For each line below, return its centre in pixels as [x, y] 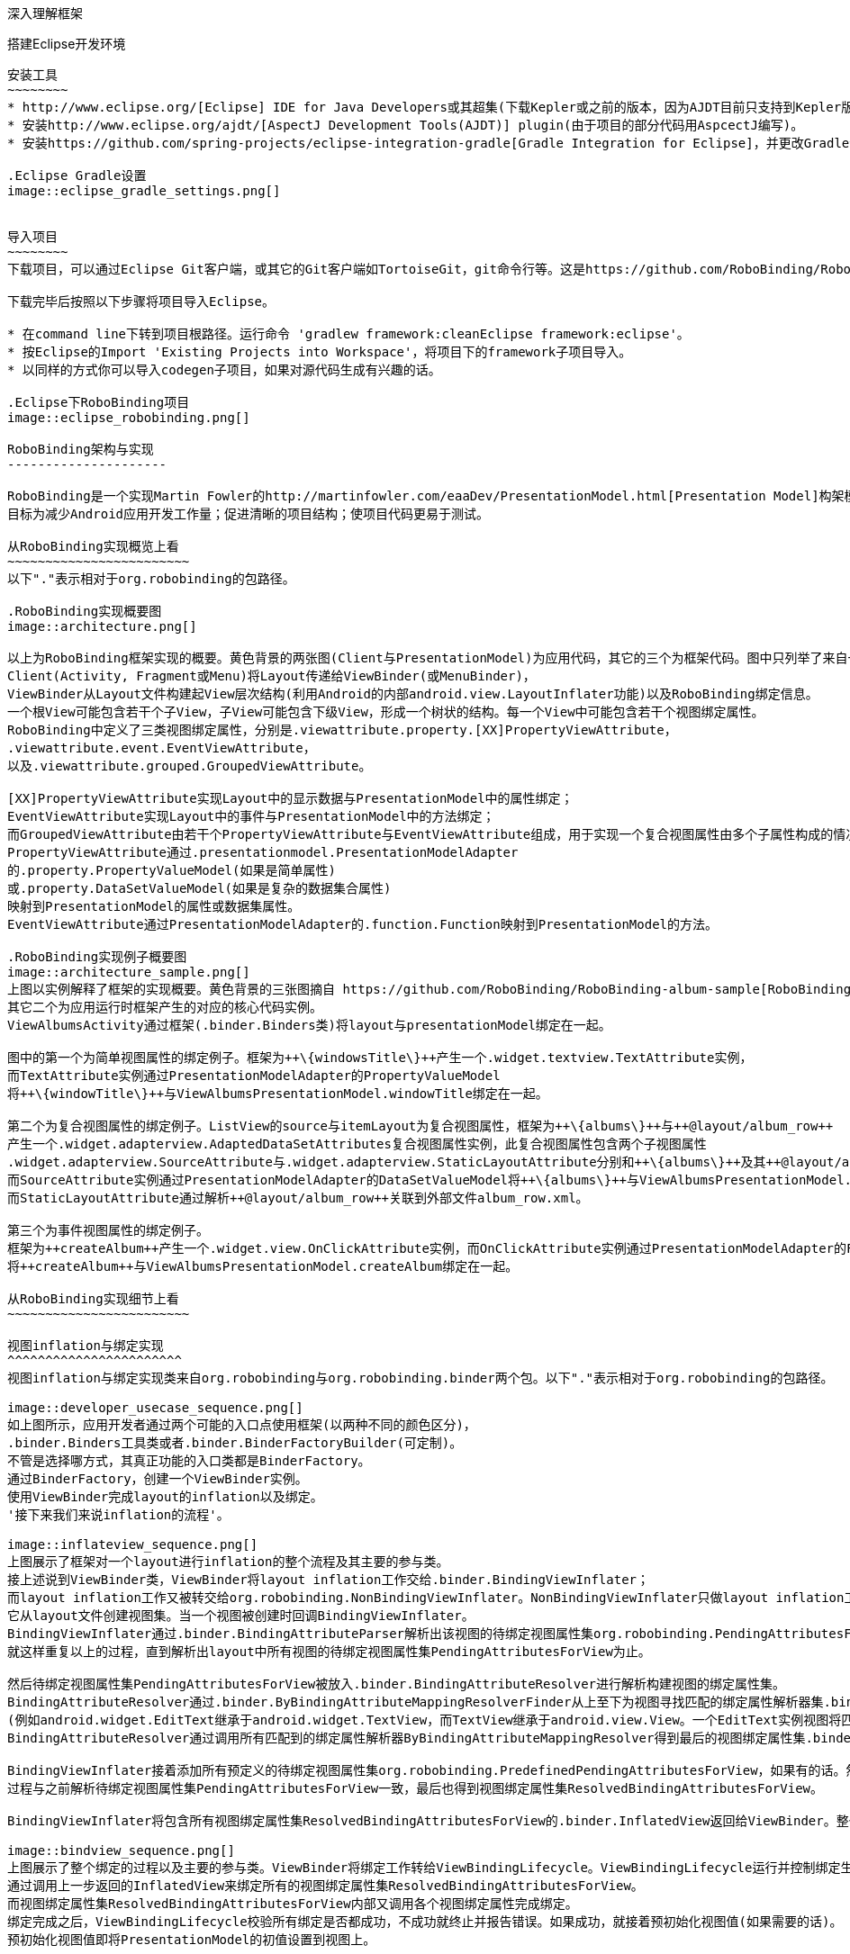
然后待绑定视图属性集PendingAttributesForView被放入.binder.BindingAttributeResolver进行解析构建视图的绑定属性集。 [397, 1684]
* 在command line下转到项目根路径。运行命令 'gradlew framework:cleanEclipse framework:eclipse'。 [348, 334]
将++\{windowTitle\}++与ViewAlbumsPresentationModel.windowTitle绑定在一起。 [278, 1094]
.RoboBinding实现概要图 [85, 611]
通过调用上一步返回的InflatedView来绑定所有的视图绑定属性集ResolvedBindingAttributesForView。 [326, 1886]
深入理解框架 [45, 13]
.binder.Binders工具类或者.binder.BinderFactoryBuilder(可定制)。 [235, 1443]
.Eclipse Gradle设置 [77, 176]
